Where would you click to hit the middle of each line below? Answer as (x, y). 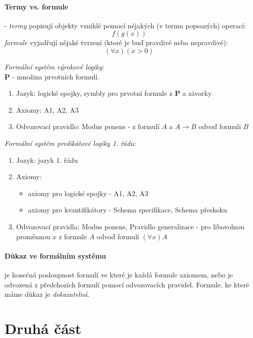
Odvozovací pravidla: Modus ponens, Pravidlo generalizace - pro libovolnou (130, 226)
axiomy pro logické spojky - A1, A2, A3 (88, 193)
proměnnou (33, 236)
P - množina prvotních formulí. (52, 76)
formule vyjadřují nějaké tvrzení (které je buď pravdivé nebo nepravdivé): (116, 42)
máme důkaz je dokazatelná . (47, 294)
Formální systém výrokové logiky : (54, 66)
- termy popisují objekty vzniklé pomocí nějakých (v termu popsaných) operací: (125, 25)
